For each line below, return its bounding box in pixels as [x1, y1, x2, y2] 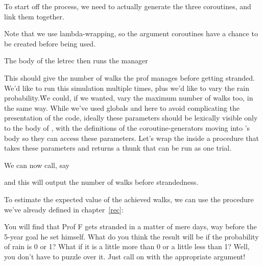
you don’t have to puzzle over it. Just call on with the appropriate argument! [4, 251, 246, 261]
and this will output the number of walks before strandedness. [4, 177, 199, 187]
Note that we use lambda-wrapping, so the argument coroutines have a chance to [4, 28, 258, 39]
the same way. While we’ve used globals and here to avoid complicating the [4, 102, 240, 113]
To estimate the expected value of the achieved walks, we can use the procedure [4, 194, 254, 204]
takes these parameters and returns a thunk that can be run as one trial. [4, 142, 232, 153]
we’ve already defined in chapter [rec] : [4, 204, 124, 214]
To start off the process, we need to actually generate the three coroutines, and [4, 1, 251, 11]
